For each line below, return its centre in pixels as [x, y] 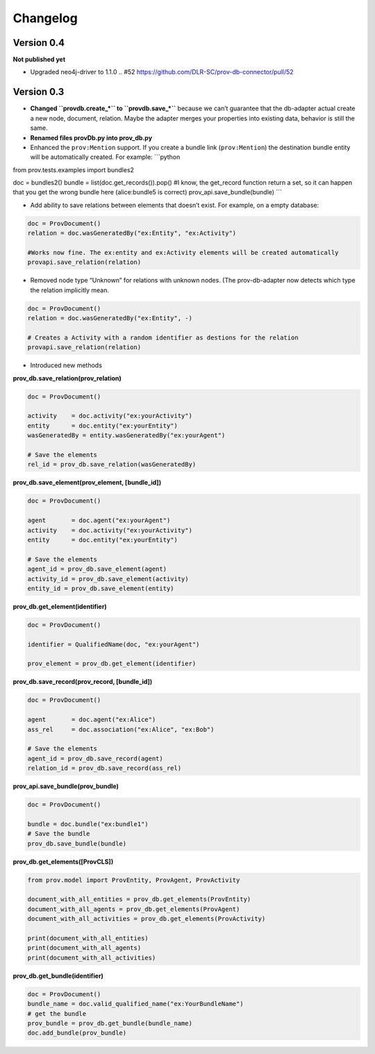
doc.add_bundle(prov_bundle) [77, 1033]
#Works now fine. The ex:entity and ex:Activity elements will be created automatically [183, 253]
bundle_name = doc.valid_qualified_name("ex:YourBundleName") [135, 1004]
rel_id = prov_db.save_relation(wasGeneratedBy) [112, 465]
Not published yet [39, 60]
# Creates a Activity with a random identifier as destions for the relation [163, 337]
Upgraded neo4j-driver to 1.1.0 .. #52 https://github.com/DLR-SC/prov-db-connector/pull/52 [162, 72]
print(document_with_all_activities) [92, 957]
